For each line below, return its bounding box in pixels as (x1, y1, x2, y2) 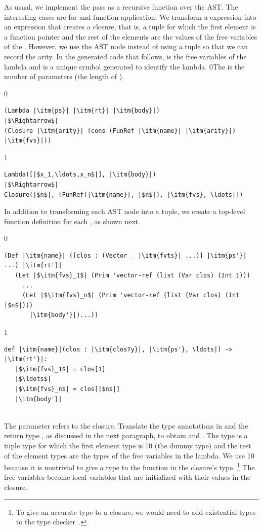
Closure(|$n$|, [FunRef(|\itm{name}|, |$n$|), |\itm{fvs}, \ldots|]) (4, 191, 243, 198)
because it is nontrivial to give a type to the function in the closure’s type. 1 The (4, 461, 255, 472)
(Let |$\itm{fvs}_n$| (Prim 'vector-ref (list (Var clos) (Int (22, 292, 240, 299)
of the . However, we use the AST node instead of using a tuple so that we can (4, 41, 248, 52)
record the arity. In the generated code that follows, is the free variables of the (4, 51, 247, 61)
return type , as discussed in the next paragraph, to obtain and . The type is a (4, 430, 248, 441)
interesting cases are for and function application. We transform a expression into (4, 11, 256, 22)
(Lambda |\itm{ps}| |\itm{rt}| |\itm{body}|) (4, 107, 160, 115)
